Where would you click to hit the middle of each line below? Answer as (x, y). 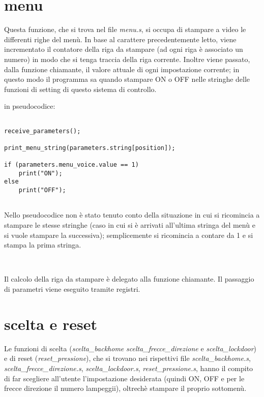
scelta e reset (51, 324)
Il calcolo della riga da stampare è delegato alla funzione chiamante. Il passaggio (129, 279)
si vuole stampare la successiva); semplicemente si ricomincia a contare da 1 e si (129, 235)
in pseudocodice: (30, 106)
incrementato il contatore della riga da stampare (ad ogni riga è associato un (124, 49)
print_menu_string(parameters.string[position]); (90, 148)
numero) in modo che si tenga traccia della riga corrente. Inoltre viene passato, (127, 59)
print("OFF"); (42, 190)
